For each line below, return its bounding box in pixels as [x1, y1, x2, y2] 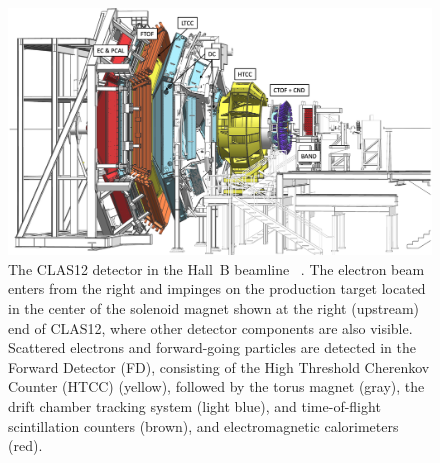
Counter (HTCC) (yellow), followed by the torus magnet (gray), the [8, 376, 425, 397]
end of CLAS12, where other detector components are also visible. [8, 317, 413, 338]
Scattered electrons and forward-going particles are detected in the [8, 337, 416, 358]
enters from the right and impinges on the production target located [8, 278, 426, 299]
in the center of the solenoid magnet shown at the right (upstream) [8, 297, 419, 318]
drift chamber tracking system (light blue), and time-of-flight [8, 395, 381, 416]
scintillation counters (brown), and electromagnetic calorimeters [8, 415, 399, 436]
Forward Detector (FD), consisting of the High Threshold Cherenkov [8, 356, 430, 377]
